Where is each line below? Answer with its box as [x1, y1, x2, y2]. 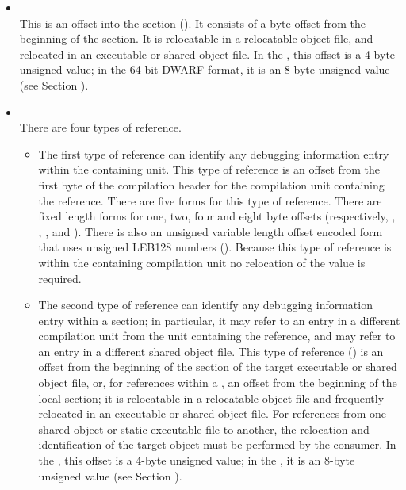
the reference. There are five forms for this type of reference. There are [38, 192, 382, 209]
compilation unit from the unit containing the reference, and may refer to [38, 327, 396, 344]
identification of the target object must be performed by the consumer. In [38, 436, 396, 453]
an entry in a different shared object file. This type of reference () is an [38, 343, 384, 359]
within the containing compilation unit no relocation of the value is [38, 254, 366, 270]
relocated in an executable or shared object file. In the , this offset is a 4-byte [19, 45, 396, 62]
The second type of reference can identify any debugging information [38, 297, 373, 313]
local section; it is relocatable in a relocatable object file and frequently [38, 389, 385, 406]
